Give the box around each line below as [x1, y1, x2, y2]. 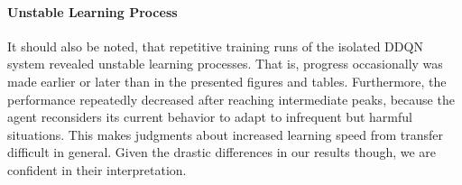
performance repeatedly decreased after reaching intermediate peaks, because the [7, 89, 455, 108]
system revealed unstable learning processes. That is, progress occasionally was [7, 54, 443, 73]
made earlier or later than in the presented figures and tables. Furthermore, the [7, 71, 447, 90]
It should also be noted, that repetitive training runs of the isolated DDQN [7, 36, 423, 55]
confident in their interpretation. [7, 160, 187, 179]
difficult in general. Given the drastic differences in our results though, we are [7, 143, 437, 162]
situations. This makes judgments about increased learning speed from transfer [7, 125, 444, 143]
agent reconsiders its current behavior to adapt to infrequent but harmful [7, 107, 412, 126]
